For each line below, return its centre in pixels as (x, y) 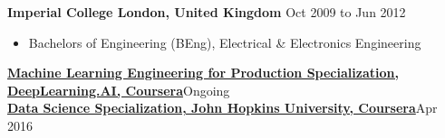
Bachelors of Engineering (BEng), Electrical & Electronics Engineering (225, 42)
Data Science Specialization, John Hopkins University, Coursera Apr (222, 108)
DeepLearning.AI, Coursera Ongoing (119, 90)
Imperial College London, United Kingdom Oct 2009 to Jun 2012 (207, 12)
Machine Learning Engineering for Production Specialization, (203, 73)
